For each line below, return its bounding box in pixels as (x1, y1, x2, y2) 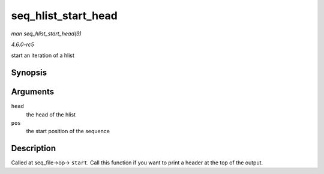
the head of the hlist (26, 111, 76, 118)
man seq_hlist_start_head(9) (11, 30, 82, 37)
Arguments (11, 87, 55, 97)
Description (11, 143, 56, 154)
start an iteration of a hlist (11, 52, 75, 59)
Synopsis (11, 68, 47, 78)
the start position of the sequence (26, 128, 110, 135)
